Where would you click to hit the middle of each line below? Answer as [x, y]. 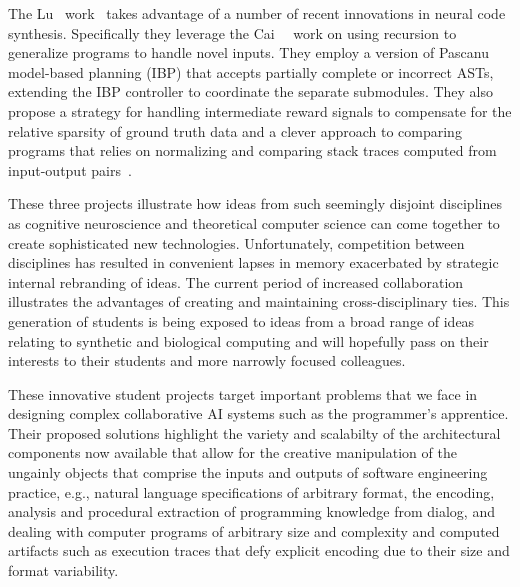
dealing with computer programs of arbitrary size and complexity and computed [254, 530]
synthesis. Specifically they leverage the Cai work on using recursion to [232, 32]
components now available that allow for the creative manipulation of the [232, 452]
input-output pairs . [70, 169]
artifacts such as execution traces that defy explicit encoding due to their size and [259, 550]
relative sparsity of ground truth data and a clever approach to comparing [235, 130]
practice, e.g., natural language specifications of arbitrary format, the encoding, [251, 491]
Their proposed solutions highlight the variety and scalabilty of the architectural [254, 432]
